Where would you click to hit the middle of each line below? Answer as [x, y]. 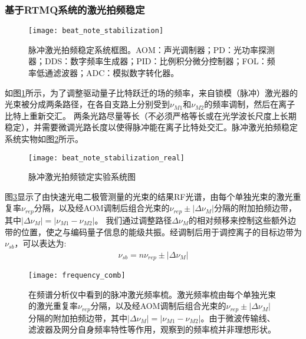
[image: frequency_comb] [77, 276]
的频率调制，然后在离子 [250, 104]
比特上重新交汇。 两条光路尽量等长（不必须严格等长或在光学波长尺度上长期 [151, 115]
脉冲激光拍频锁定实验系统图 [82, 177]
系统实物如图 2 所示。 [44, 139]
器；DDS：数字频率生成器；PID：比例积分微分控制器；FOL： [148, 61]
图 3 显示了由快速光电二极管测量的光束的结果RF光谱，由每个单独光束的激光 [149, 196]
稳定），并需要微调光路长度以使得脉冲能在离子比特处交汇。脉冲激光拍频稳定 [151, 127]
